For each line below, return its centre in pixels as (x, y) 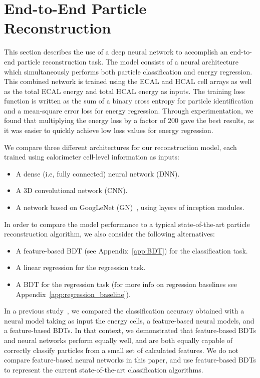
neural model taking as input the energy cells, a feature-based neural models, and (129, 320)
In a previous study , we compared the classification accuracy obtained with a (124, 311)
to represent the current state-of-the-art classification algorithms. (104, 369)
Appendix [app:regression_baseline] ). (73, 294)
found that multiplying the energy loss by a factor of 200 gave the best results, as (129, 120)
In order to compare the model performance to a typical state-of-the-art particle (127, 224)
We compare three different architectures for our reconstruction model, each (120, 147)
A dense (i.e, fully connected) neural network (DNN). (98, 173)
